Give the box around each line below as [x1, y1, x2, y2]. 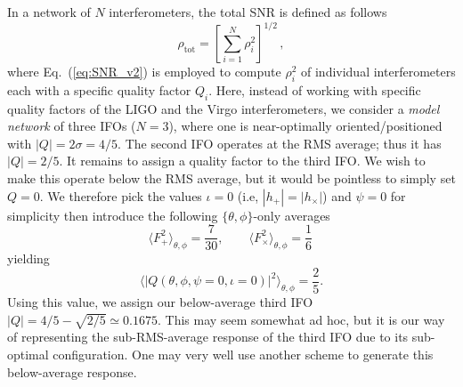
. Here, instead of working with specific [208, 80, 421, 99]
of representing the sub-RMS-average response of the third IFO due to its [7, 327, 409, 346]
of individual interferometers [301, 62, 456, 81]
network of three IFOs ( [7, 117, 136, 135]
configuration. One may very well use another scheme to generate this [53, 344, 434, 363]
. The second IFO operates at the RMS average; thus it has [118, 133, 442, 152]
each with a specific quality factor [7, 80, 191, 99]
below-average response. [7, 362, 137, 381]
